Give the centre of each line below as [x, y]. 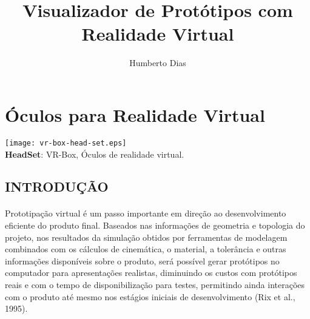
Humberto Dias [158, 63]
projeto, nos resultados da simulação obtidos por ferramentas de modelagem [146, 237]
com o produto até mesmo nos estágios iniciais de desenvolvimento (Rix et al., [150, 296]
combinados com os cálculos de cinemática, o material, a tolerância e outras [146, 249]
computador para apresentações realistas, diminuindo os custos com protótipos [151, 273]
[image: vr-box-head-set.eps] [66, 143]
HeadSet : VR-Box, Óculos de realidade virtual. [95, 154]
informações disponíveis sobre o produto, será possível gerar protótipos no [142, 260]
